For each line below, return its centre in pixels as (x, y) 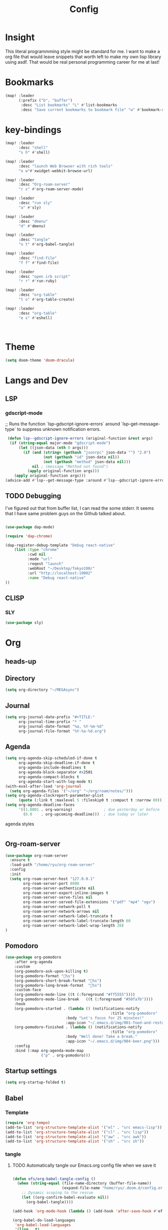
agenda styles (20, 824)
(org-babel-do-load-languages (44, 1220)
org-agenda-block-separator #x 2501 (55, 773)
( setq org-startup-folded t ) (35, 1083)
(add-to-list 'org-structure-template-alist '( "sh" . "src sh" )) (74, 1141)
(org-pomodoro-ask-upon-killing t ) (51, 971)
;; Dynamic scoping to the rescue (57, 1193)
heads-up (21, 661)
